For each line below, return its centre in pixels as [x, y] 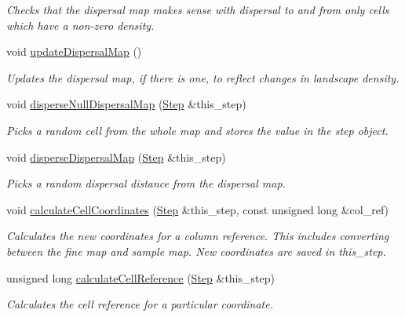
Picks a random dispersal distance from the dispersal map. [146, 183]
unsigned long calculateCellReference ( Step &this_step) [140, 277]
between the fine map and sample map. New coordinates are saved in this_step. [196, 251]
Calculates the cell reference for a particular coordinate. [140, 304]
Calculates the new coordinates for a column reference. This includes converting [198, 236]
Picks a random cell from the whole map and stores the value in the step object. [197, 130]
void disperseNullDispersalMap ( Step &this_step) [126, 104]
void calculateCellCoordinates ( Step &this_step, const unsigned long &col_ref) [198, 209]
